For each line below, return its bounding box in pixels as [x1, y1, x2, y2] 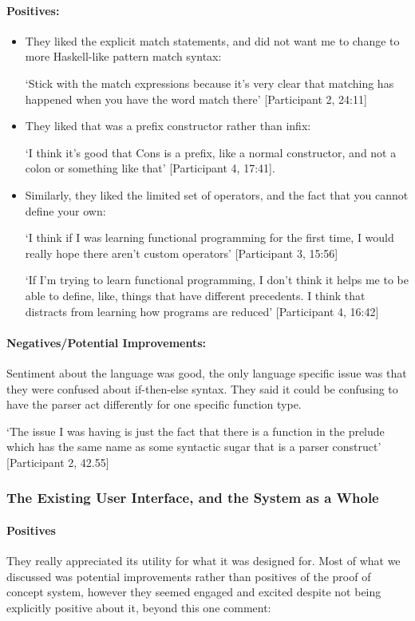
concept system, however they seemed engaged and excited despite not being [6, 583, 381, 600]
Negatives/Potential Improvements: [6, 334, 207, 350]
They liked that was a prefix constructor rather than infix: [25, 117, 311, 134]
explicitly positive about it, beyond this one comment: [6, 599, 271, 615]
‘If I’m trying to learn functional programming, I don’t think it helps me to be [25, 271, 409, 288]
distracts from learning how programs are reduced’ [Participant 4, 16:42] [25, 303, 379, 319]
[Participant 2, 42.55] [6, 453, 109, 470]
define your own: [25, 202, 106, 219]
